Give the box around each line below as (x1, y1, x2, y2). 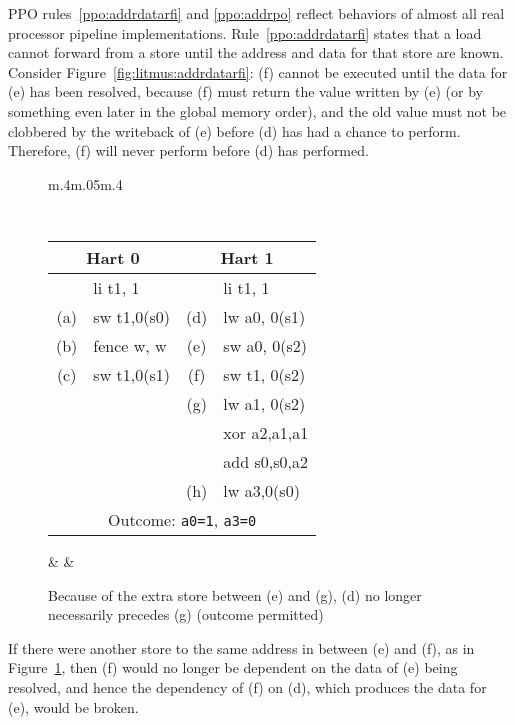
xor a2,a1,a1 (223, 421, 309, 444)
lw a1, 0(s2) (223, 392, 306, 415)
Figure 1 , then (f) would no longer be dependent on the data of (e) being (8, 657, 458, 678)
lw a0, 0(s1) (223, 305, 306, 328)
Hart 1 (220, 246, 274, 269)
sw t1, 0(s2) (223, 363, 306, 386)
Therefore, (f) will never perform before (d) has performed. (8, 140, 369, 161)
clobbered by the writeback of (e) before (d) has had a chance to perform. (8, 120, 461, 141)
